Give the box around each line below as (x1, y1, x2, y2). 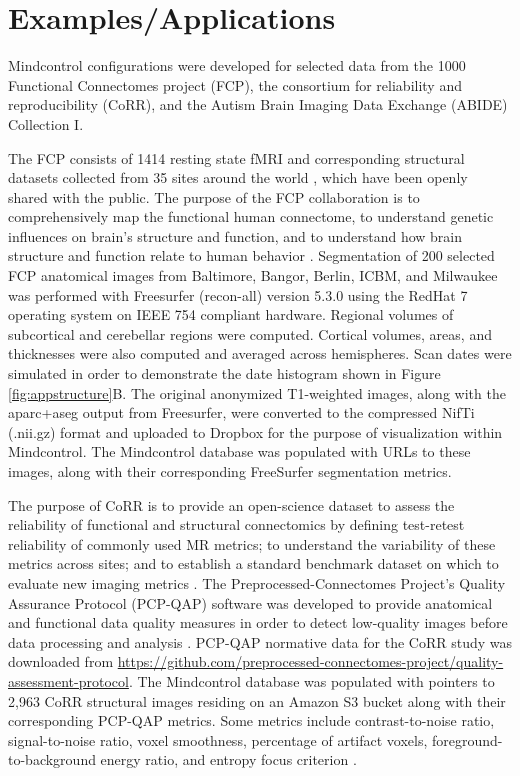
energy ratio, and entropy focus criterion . (100, 749, 357, 770)
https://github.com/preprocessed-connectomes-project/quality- (117, 651, 504, 672)
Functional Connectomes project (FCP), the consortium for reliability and (8, 74, 462, 95)
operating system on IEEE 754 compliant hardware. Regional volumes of (8, 304, 454, 325)
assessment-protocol (8, 670, 129, 691)
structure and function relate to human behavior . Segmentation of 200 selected (8, 245, 495, 266)
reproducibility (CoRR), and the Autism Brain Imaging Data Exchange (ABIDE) (8, 94, 508, 115)
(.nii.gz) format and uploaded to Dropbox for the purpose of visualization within (8, 421, 503, 442)
